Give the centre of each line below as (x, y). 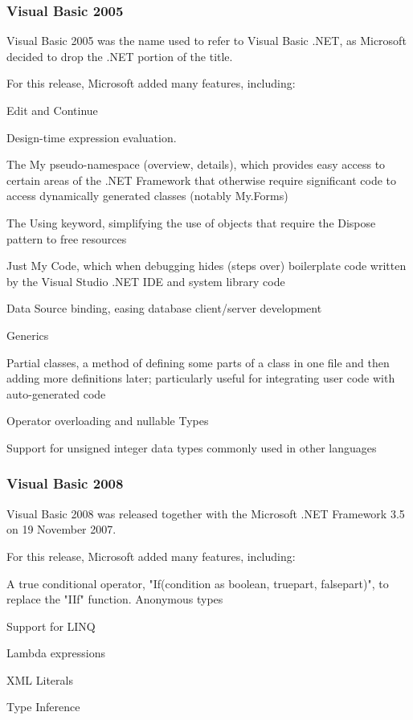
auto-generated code (56, 393)
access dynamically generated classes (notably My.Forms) (147, 196)
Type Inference (43, 707)
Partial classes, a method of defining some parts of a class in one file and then (198, 362)
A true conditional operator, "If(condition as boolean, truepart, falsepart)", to (198, 583)
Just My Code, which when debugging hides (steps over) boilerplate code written (206, 266)
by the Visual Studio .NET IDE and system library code (146, 281)
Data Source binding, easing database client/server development (164, 308)
